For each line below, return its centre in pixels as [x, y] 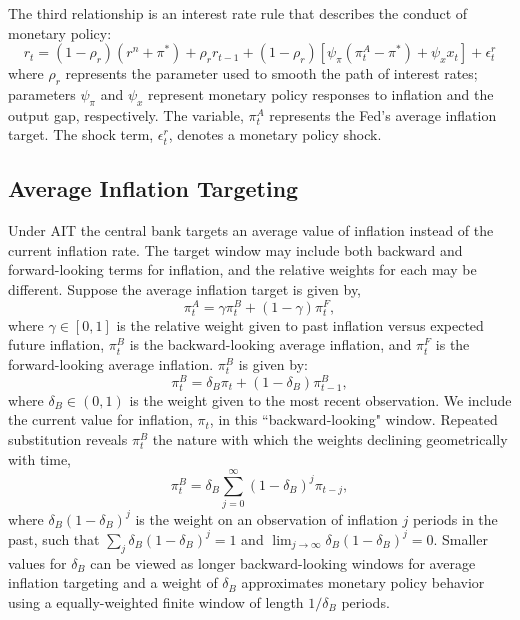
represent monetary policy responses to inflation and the [321, 93]
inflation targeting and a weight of [113, 582]
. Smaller [460, 538]
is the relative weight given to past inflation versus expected [300, 324]
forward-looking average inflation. [111, 363]
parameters [42, 93]
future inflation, [56, 344]
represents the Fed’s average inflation [383, 114]
